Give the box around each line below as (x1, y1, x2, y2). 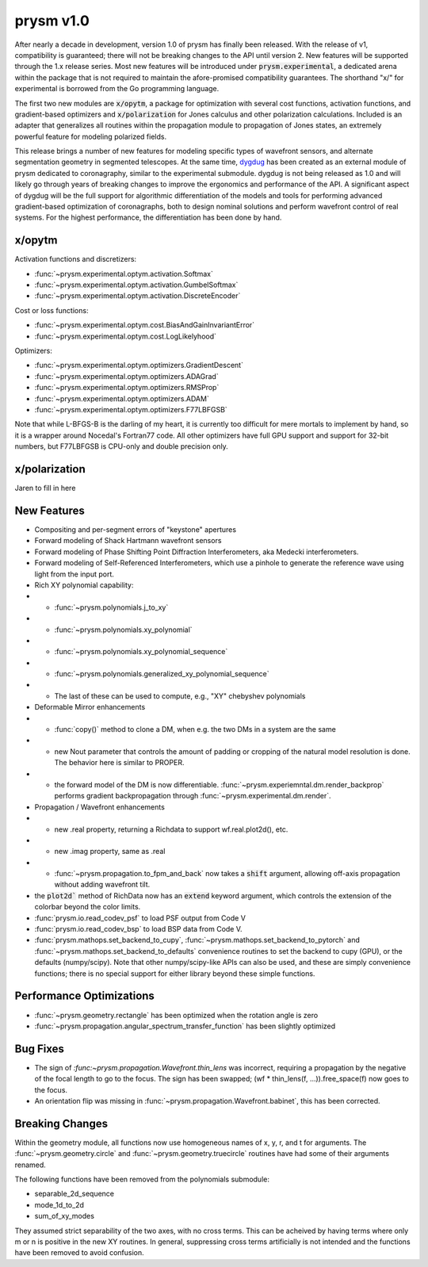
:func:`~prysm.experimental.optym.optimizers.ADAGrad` (34, 371, 219, 381)
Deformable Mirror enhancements (34, 702, 146, 712)
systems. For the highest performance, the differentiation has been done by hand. (14, 212, 282, 222)
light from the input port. (34, 569, 115, 579)
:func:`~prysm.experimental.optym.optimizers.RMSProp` (34, 383, 220, 392)
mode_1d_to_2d (34, 1200, 85, 1209)
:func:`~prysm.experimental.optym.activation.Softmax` (34, 269, 213, 278)
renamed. (14, 1160, 47, 1169)
